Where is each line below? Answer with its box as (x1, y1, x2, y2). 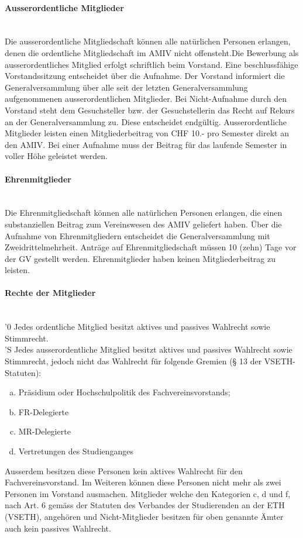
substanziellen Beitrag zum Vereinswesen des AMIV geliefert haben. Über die (5, 218, 282, 230)
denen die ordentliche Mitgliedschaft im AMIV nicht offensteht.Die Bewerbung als (5, 46, 299, 58)
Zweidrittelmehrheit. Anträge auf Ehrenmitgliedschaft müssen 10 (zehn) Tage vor (5, 241, 297, 253)
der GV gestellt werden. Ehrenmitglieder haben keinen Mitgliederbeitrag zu (5, 252, 276, 264)
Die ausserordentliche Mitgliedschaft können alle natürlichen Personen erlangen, (5, 35, 291, 47)
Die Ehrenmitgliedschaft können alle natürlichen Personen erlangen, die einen (5, 206, 283, 219)
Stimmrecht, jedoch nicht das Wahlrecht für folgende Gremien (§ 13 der (5, 355, 262, 367)
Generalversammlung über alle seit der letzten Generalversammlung (5, 81, 248, 93)
